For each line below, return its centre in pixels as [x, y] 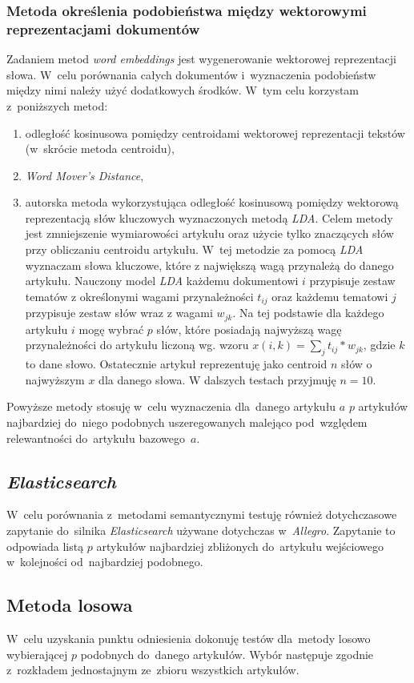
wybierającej [37, 654]
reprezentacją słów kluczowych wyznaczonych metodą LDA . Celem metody [209, 217]
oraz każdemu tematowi [330, 296]
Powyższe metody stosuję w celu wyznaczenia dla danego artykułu [171, 406]
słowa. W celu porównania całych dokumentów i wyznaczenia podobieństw [191, 74]
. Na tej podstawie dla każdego [308, 313]
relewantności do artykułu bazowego [96, 438]
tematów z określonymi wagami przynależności [139, 296]
